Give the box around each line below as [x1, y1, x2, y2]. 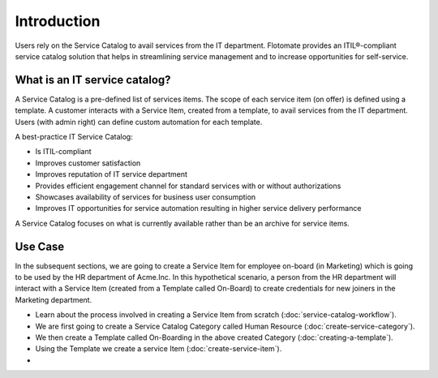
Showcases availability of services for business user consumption [35, 191, 256, 202]
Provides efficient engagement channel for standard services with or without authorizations [35, 181, 341, 191]
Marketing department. [15, 294, 92, 304]
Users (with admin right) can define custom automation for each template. [15, 117, 263, 127]
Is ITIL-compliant [35, 147, 92, 157]
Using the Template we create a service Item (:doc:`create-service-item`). [35, 344, 282, 354]
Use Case [15, 239, 65, 253]
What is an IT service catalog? [15, 73, 171, 87]
